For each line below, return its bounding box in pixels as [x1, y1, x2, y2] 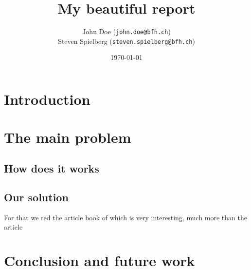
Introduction [4, 89, 90, 109]
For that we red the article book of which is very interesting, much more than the [4, 212, 247, 222]
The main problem [4, 127, 131, 147]
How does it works [4, 160, 99, 175]
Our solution [4, 189, 69, 204]
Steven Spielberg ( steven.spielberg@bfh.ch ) [58, 36, 195, 46]
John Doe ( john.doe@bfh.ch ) [82, 26, 171, 37]
